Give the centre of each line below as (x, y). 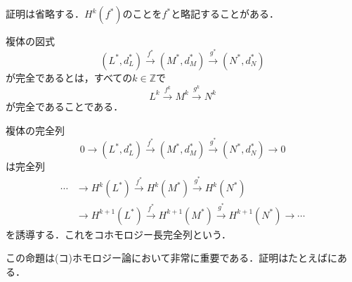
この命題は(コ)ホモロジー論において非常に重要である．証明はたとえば (167, 258)
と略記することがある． (225, 13)
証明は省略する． (45, 13)
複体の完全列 (35, 130)
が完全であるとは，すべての (69, 77)
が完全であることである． (65, 106)
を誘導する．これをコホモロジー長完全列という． (118, 234)
